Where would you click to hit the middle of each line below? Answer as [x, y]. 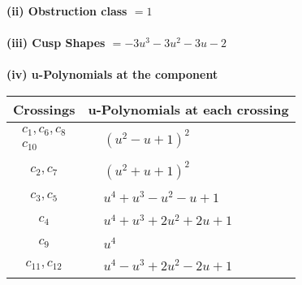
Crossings [44, 109]
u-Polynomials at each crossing [188, 109]
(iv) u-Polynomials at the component [112, 74]
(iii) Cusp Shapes [56, 43]
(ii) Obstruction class [67, 11]
